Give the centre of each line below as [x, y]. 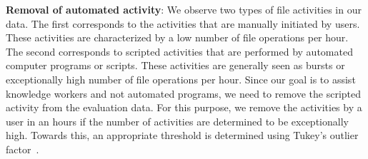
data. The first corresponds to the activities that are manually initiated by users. [183, 23]
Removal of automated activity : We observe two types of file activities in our [184, 9]
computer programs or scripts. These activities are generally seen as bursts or [175, 65]
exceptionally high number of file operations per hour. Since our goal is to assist [181, 79]
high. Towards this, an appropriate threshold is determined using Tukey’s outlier [182, 135]
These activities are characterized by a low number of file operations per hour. [177, 37]
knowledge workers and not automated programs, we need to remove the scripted [184, 93]
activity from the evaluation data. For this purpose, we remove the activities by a [184, 107]
